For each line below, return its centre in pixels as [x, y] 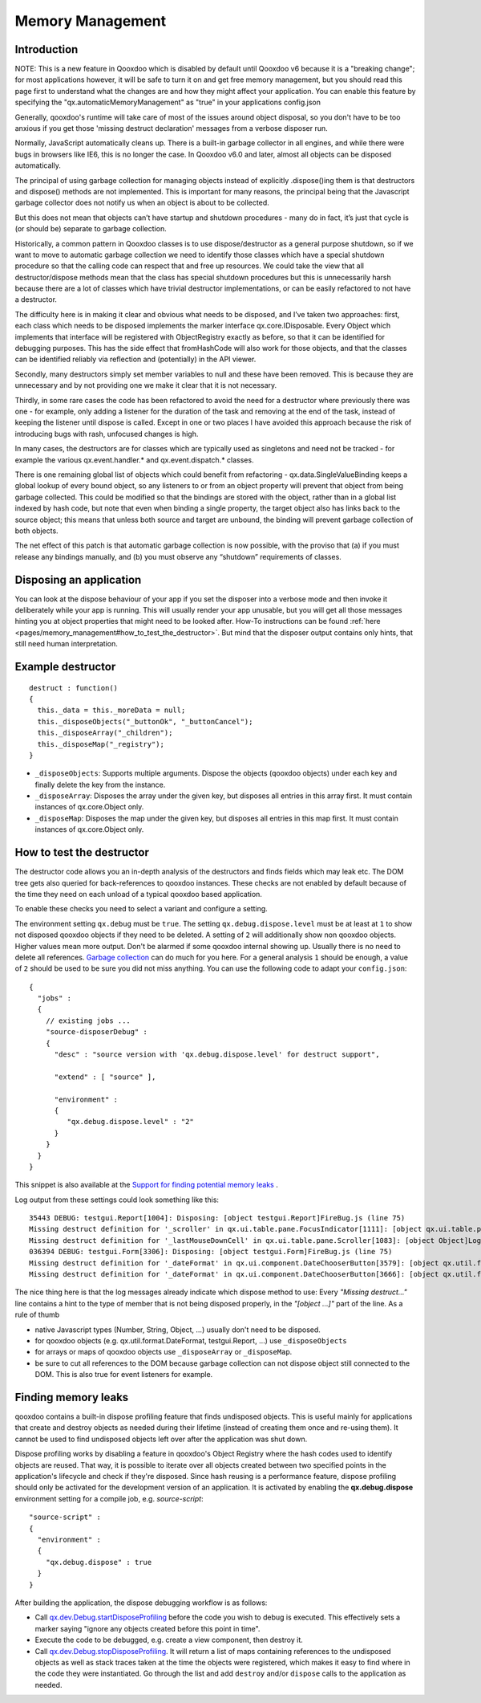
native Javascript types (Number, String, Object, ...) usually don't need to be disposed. [178, 1330]
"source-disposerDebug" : [97, 1032]
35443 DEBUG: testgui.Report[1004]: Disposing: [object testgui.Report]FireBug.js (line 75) [217, 1218]
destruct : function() [74, 688]
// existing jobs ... [88, 1021]
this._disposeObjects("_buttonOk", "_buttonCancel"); [145, 721]
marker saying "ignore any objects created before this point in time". [148, 1628]
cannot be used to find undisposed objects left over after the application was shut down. [161, 1439]
